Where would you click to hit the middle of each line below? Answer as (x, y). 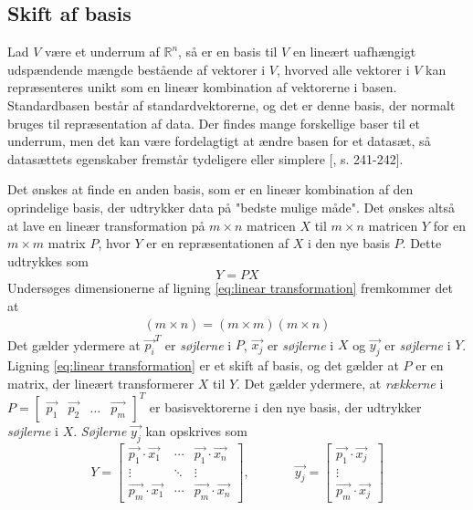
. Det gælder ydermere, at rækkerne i (340, 383)
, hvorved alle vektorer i (343, 69)
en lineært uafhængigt (354, 52)
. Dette (422, 243)
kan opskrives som (196, 430)
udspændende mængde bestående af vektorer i (137, 69)
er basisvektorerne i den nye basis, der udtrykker (285, 406)
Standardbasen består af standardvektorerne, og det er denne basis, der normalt (231, 104)
